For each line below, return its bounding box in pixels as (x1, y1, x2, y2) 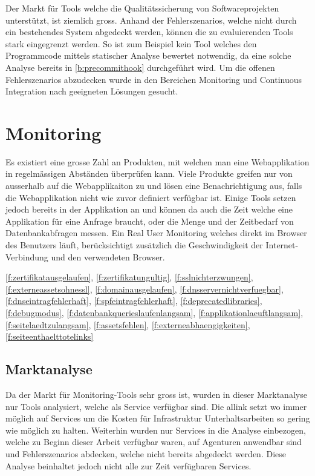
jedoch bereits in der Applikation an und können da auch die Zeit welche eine (5, 203, 293, 216)
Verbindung (5, 250, 48, 263)
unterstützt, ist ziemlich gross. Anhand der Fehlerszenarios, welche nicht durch (5, 13, 297, 26)
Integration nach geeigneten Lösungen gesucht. (5, 85, 178, 98)
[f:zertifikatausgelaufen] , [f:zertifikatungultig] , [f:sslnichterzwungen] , (5, 271, 253, 283)
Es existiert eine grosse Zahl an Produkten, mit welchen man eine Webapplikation (5, 155, 310, 168)
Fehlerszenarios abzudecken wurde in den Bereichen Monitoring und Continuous (5, 73, 302, 85)
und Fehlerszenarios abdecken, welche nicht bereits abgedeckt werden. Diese (5, 447, 286, 460)
